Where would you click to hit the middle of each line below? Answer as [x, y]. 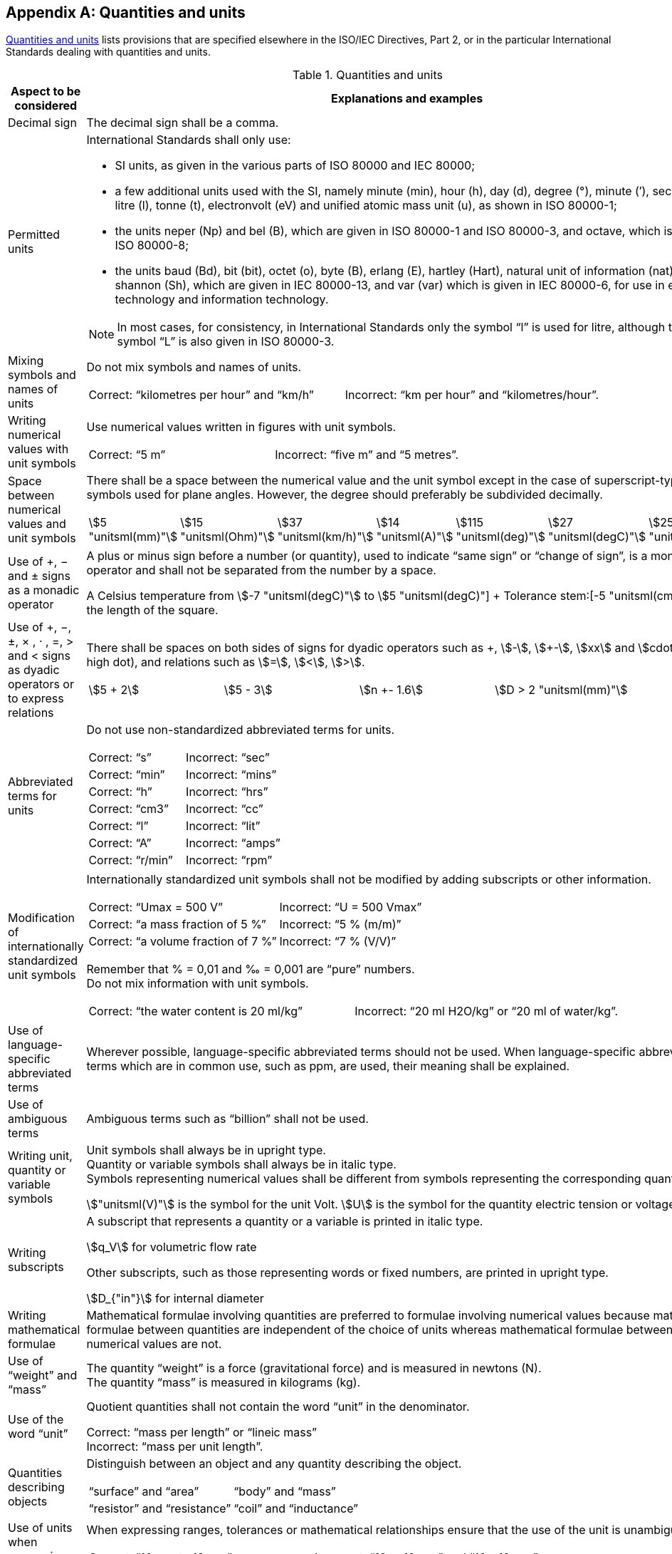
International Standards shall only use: [189, 140]
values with [38, 449]
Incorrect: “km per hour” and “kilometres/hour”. [472, 395]
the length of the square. [152, 610]
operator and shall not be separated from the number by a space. [261, 570]
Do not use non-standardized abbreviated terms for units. [241, 730]
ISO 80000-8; [152, 245]
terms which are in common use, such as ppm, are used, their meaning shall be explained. [328, 1066]
